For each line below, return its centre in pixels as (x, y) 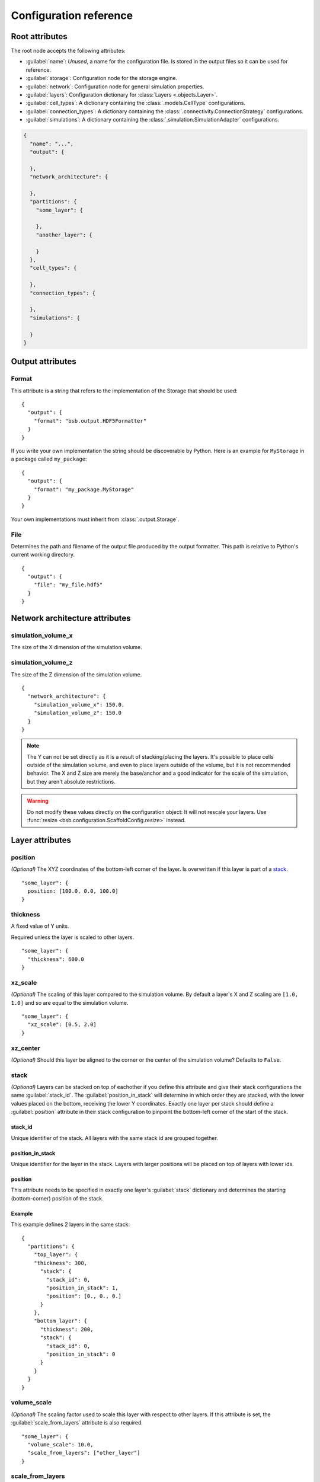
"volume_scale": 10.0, (60, 1444)
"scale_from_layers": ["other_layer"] (84, 1453)
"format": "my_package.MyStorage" (84, 489)
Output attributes (44, 362)
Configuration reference (72, 15)
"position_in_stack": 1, (82, 1288)
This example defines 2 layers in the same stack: (71, 1225)
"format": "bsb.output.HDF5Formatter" (90, 421)
